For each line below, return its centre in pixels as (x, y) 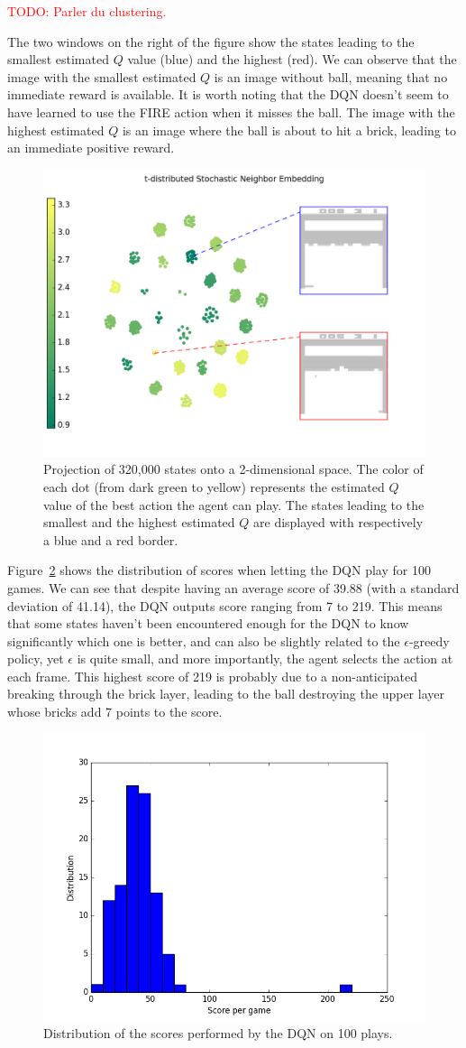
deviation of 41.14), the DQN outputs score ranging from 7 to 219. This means (225, 605)
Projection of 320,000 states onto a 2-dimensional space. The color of (233, 469)
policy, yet (36, 658)
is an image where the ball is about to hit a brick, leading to (289, 130)
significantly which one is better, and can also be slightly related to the (204, 640)
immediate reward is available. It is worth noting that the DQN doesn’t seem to (228, 94)
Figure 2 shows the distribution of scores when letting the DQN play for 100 (219, 570)
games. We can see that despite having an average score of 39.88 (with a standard (233, 587)
